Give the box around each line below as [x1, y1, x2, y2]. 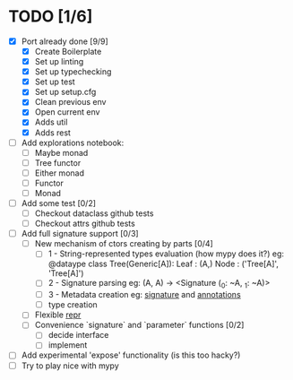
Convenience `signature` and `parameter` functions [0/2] [34, 320, 245, 331]
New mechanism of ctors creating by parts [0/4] [34, 238, 214, 249]
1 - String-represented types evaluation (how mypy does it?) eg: [47, 248, 284, 259]
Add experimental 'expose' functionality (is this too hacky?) [21, 350, 241, 360]
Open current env [34, 107, 100, 117]
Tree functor [34, 157, 82, 168]
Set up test [34, 76, 75, 87]
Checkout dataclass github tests [34, 208, 154, 219]
